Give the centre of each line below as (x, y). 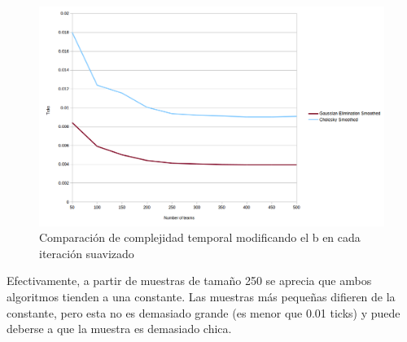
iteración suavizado (87, 253)
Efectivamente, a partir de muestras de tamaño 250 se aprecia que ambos (189, 281)
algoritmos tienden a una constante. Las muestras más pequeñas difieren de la (201, 296)
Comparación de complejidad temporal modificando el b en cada (200, 237)
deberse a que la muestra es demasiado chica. (119, 329)
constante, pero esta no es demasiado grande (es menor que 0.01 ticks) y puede (203, 312)
